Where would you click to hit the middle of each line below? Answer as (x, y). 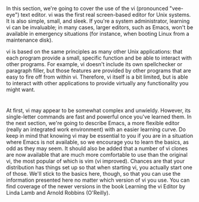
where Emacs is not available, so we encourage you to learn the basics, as (97, 142)
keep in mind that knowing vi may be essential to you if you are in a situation (100, 136)
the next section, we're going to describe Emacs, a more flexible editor (93, 123)
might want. (21, 90)
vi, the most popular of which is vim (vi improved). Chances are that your (96, 161)
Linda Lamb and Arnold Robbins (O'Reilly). (58, 193)
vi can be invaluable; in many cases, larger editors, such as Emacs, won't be (100, 27)
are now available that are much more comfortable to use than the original (97, 155)
